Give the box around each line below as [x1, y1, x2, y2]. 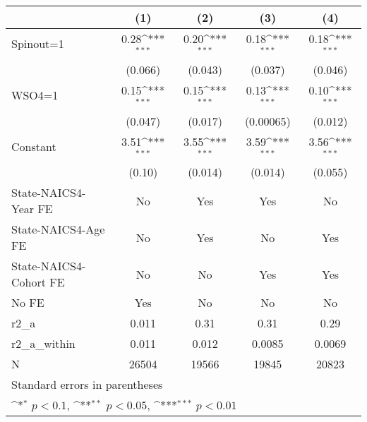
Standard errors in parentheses [11, 376, 163, 393]
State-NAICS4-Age [11, 221, 105, 238]
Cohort [11, 274, 46, 291]
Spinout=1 [11, 35, 64, 52]
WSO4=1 [11, 87, 59, 104]
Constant [11, 138, 56, 155]
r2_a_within [11, 335, 76, 352]
